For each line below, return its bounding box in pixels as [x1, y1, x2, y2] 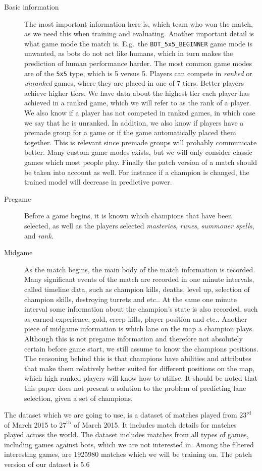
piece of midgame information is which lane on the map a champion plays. [24, 323, 254, 334]
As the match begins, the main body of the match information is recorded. [24, 264, 255, 274]
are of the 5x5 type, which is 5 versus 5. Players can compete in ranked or [24, 68, 252, 78]
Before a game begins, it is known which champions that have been [24, 210, 232, 221]
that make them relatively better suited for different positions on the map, [24, 363, 255, 373]
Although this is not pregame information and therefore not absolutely [24, 333, 243, 343]
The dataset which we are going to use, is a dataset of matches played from [4, 409, 237, 420]
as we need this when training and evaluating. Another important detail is [24, 28, 254, 39]
